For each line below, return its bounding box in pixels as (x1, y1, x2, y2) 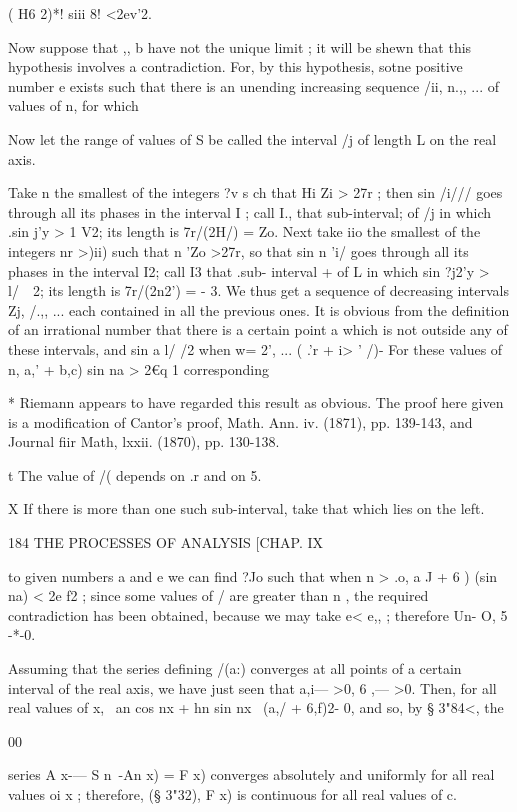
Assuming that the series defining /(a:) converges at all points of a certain (8, 658, 462, 679)
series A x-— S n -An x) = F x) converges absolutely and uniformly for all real (8, 764, 495, 785)
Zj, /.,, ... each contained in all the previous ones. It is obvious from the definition (8, 299, 510, 320)
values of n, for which (8, 95, 139, 116)
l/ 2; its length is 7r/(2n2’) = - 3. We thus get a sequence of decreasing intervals (8, 280, 510, 301)
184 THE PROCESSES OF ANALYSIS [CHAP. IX (8, 532, 324, 553)
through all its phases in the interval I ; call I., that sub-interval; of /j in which (8, 201, 492, 222)
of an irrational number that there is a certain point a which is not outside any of (8, 319, 508, 340)
